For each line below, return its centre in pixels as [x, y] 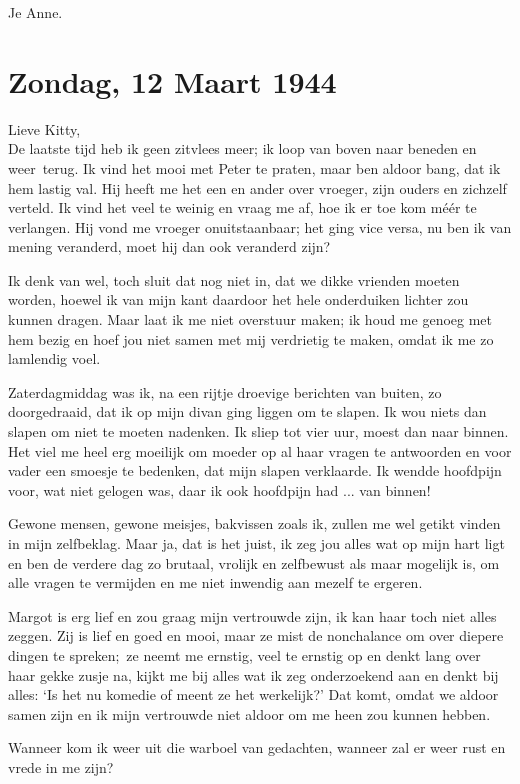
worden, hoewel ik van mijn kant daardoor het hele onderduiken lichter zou [238, 299]
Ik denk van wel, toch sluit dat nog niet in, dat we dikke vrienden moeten [234, 279]
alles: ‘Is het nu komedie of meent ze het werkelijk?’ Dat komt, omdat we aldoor [253, 694]
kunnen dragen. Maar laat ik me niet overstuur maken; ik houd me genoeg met [250, 319]
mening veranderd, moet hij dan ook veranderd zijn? [169, 246]
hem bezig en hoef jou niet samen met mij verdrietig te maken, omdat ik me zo [251, 338]
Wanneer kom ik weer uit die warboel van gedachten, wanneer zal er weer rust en [257, 747]
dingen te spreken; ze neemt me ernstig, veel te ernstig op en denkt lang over [244, 654]
